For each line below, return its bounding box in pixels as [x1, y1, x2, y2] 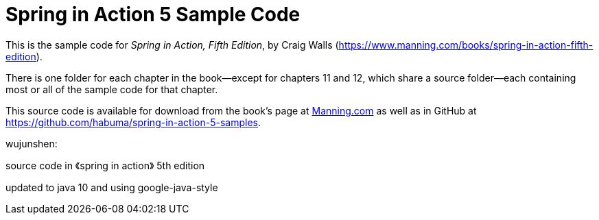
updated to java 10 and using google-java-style [5, 181, 218, 193]
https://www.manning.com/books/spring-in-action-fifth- [338, 38, 594, 51]
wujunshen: [5, 137, 58, 149]
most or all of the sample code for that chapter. [5, 83, 218, 95]
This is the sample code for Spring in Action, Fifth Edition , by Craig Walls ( [5, 38, 339, 51]
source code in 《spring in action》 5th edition [5, 159, 205, 171]
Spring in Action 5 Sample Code [5, 3, 301, 26]
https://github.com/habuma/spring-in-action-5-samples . [5, 116, 261, 128]
